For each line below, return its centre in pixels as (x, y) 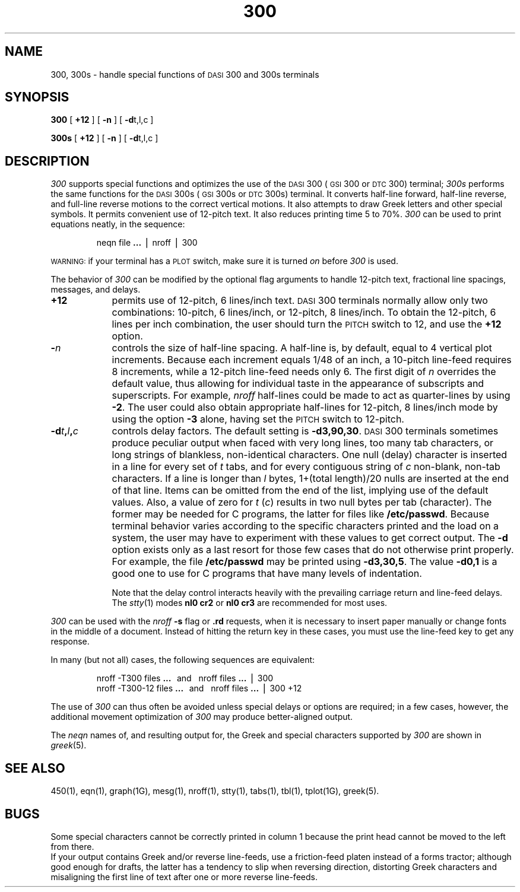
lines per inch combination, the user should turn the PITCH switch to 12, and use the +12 (307, 324)
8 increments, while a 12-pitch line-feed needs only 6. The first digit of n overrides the (304, 372)
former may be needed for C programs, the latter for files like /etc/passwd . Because (300, 514)
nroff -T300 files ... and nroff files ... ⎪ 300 (185, 678)
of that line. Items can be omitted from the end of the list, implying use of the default (300, 491)
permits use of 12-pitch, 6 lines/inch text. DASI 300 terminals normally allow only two (300, 301)
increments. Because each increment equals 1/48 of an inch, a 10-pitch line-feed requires (312, 360)
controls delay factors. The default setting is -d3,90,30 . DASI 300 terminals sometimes (305, 431)
